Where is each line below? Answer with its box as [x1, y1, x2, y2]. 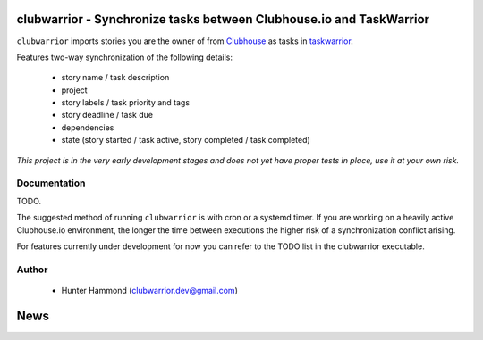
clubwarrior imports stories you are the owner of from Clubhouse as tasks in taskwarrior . [16, 36, 353, 46]
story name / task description [61, 72, 170, 83]
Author [16, 263, 48, 276]
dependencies [61, 121, 114, 133]
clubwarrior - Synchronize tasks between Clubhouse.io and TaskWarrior [16, 12, 429, 27]
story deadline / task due [61, 110, 154, 120]
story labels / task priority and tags [61, 97, 191, 108]
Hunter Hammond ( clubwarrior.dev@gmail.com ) [61, 285, 239, 295]
